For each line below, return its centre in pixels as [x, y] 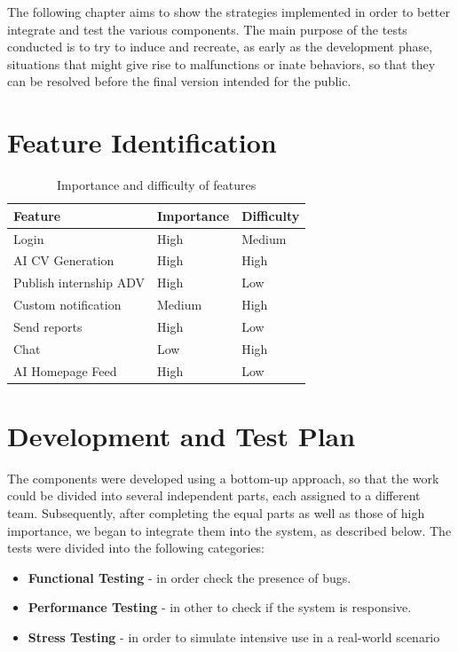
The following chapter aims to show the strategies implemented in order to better [229, 12]
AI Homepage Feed [65, 370]
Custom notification [67, 305]
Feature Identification [142, 142]
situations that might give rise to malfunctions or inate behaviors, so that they [221, 63]
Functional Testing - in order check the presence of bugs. [190, 577]
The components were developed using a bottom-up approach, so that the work [223, 478]
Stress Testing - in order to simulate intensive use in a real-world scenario [234, 636]
